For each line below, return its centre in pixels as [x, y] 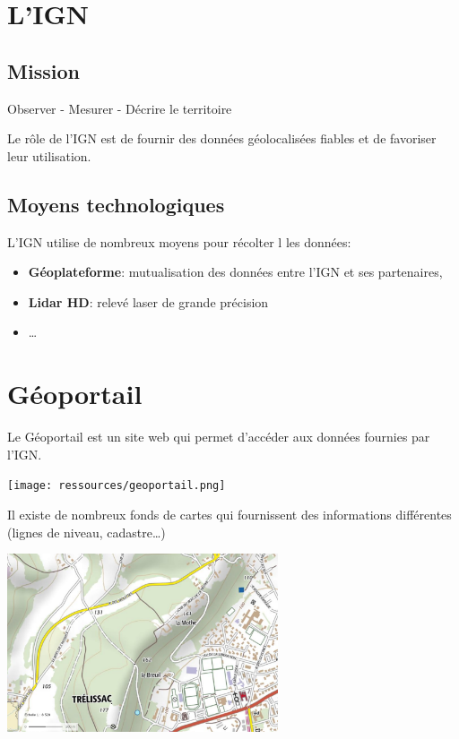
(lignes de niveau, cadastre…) [87, 532]
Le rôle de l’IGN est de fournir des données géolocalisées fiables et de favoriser [222, 138]
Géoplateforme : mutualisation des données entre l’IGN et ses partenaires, [235, 272]
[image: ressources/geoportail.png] [117, 486]
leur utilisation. [49, 155]
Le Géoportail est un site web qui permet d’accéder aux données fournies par [219, 437]
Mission [43, 70]
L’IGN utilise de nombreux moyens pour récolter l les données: [179, 241]
